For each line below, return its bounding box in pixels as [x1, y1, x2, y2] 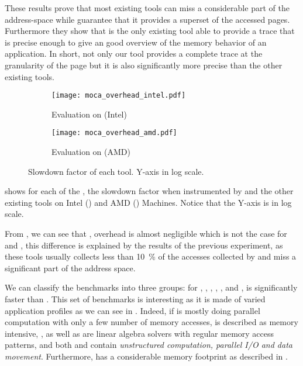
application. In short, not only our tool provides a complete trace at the [5, 47, 263, 60]
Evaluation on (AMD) [51, 146, 130, 158]
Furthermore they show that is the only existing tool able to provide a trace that [5, 25, 295, 37]
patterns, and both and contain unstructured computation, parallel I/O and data [5, 339, 292, 351]
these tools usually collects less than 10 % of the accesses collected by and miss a [5, 250, 297, 263]
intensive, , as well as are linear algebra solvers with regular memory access [5, 327, 274, 339]
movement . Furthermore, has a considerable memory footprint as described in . [5, 350, 288, 362]
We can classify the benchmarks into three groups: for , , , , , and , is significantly [5, 281, 298, 294]
